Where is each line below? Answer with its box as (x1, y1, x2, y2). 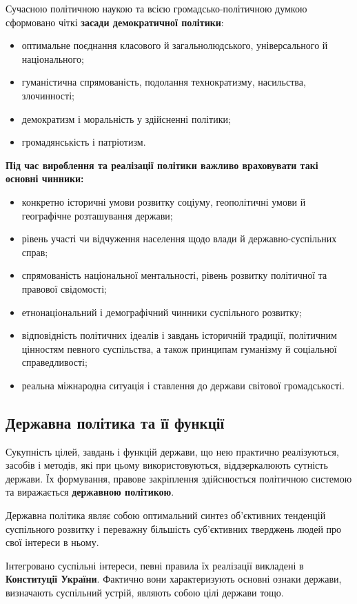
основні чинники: (6, 171, 84, 186)
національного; (21, 51, 84, 66)
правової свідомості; (21, 281, 107, 295)
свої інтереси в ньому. (6, 535, 99, 549)
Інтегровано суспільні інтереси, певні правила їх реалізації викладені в (6, 558, 304, 572)
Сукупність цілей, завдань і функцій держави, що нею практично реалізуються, (6, 444, 339, 458)
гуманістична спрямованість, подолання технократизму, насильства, (21, 75, 306, 89)
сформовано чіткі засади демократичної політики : (6, 14, 224, 29)
